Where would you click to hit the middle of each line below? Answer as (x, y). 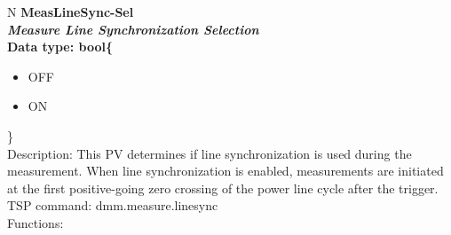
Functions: (36, 222)
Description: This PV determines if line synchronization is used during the (210, 153)
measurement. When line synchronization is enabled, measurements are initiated (225, 171)
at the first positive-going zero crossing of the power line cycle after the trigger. (223, 188)
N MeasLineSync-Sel (71, 12)
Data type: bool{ (60, 47)
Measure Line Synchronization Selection (133, 29)
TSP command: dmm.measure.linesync (113, 205)
